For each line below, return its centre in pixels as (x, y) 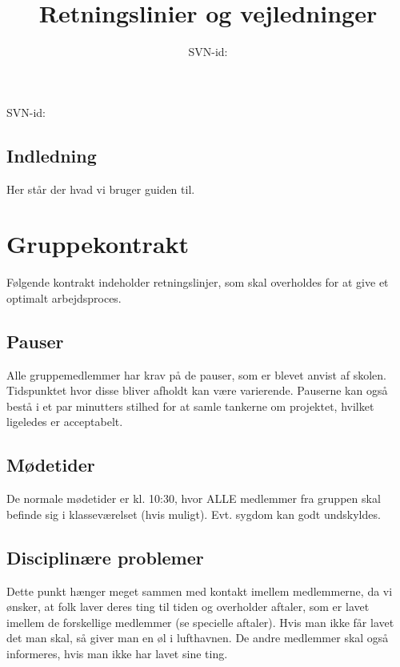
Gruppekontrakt (98, 244)
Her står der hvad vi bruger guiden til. (101, 189)
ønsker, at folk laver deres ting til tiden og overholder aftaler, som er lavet (188, 607)
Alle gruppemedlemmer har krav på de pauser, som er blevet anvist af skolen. (196, 374)
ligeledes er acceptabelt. (65, 422)
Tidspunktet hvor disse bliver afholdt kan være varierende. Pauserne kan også (197, 390)
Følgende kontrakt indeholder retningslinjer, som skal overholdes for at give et (198, 282)
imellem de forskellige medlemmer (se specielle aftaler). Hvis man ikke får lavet (200, 622)
